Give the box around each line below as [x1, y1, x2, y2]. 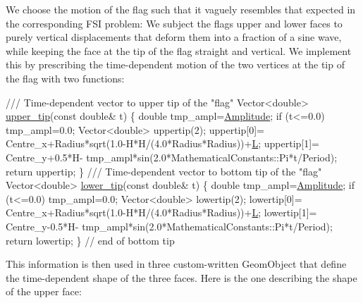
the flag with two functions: [6, 70, 125, 85]
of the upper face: [6, 284, 82, 299]
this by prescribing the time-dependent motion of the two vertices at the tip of [6, 57, 345, 72]
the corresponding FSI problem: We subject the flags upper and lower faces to [6, 16, 343, 30]
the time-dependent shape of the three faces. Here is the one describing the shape [6, 270, 357, 285]
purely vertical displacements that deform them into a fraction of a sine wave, [6, 30, 342, 44]
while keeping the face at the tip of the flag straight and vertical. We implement [6, 43, 352, 58]
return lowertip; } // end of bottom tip [6, 233, 175, 247]
